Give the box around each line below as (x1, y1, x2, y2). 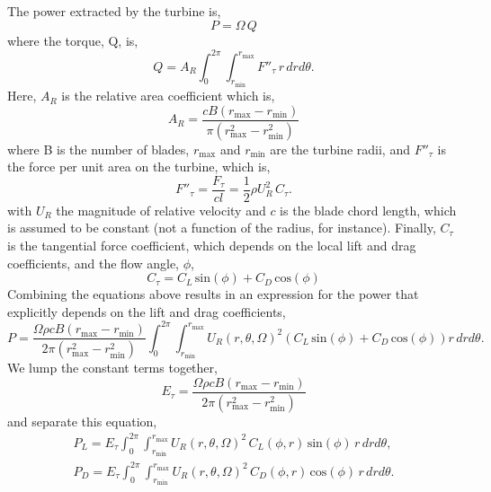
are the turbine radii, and (270, 139, 410, 158)
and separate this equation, (7, 411, 157, 430)
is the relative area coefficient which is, (61, 86, 275, 105)
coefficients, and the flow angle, (7, 253, 180, 272)
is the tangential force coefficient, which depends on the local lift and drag (7, 236, 416, 255)
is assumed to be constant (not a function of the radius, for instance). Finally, (7, 218, 436, 237)
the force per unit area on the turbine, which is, (7, 157, 271, 176)
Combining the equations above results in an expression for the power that (7, 285, 419, 303)
